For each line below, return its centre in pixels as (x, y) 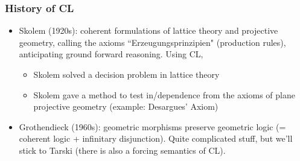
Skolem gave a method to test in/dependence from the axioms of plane (164, 94)
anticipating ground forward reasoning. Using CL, (111, 54)
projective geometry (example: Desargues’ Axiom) (126, 106)
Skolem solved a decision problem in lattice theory (126, 74)
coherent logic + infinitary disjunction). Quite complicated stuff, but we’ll (156, 138)
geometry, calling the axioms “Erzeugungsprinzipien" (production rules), (152, 42)
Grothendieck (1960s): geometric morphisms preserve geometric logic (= (152, 126)
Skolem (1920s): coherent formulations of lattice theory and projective (148, 30)
